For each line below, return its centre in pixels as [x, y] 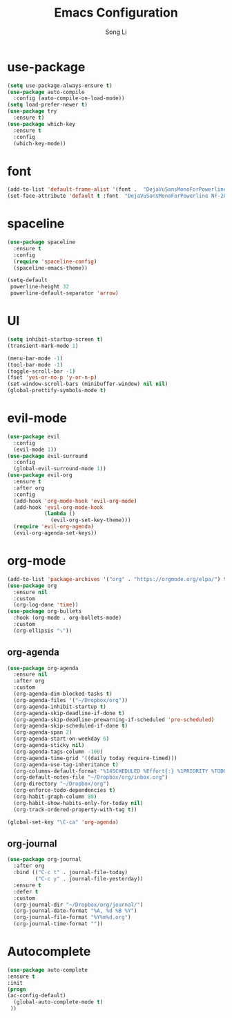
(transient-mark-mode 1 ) [43, 346]
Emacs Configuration [116, 13]
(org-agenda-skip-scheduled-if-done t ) [71, 726]
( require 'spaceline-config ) [55, 261]
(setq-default [28, 280]
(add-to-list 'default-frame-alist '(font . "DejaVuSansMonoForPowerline [117, 189]
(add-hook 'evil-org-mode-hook [58, 507]
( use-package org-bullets [44, 611]
